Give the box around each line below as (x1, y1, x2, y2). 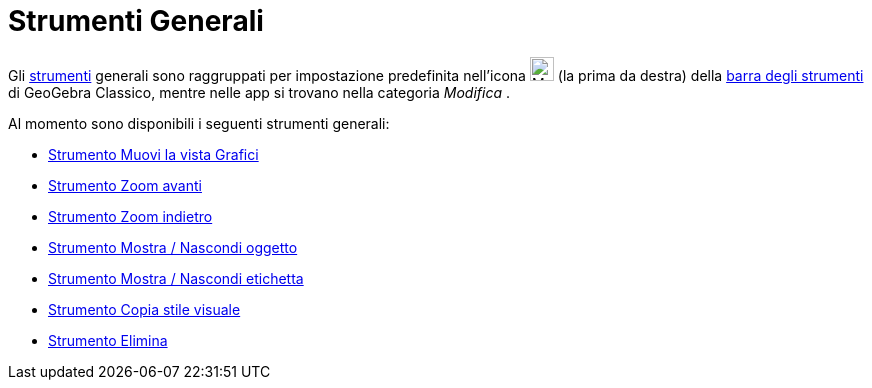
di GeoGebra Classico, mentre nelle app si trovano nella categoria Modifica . (8, 83, 510, 101)
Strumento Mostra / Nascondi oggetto (48, 238, 298, 256)
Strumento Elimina (48, 331, 168, 349)
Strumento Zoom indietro (48, 207, 213, 225)
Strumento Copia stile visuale (48, 300, 241, 318)
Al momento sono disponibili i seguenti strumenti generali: (8, 114, 390, 132)
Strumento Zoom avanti (48, 176, 202, 194)
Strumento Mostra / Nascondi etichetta (48, 269, 304, 287)
